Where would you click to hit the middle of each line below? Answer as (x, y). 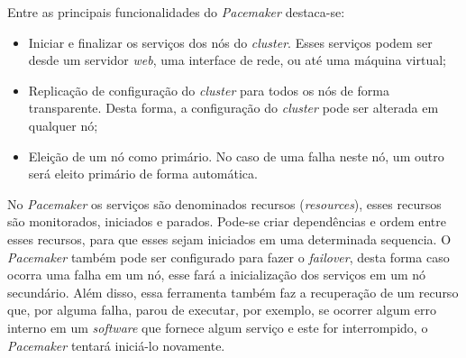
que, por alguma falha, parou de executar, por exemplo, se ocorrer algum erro (222, 310)
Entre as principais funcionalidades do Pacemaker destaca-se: (176, 12)
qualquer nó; (63, 125)
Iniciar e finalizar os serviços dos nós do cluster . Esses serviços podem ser (230, 42)
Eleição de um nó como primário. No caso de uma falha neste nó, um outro (236, 156)
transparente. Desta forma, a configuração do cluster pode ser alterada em (233, 108)
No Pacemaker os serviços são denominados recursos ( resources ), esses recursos (224, 203)
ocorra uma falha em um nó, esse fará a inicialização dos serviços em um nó (217, 275)
